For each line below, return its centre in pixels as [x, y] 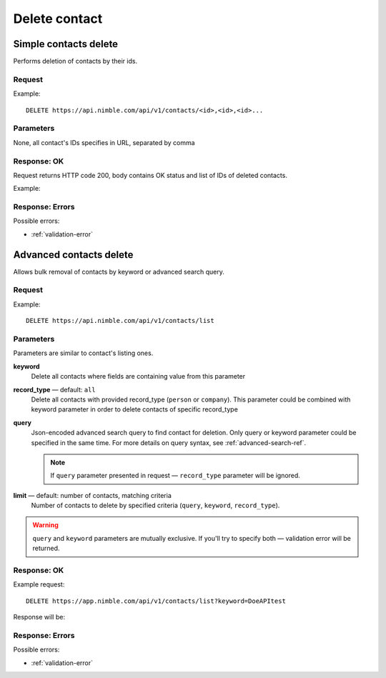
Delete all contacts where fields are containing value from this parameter [138, 377]
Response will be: [39, 617]
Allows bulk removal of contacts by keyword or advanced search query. [119, 271]
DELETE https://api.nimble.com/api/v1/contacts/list [120, 321]
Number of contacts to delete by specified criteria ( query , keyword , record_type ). [155, 505]
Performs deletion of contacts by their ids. [75, 61]
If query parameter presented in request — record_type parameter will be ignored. [175, 476]
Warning [45, 525]
